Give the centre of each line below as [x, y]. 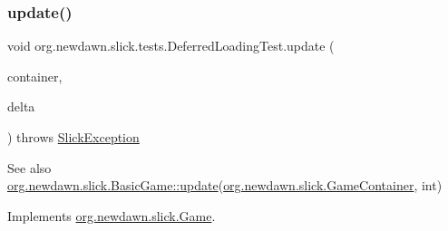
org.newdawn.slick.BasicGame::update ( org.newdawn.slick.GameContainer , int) [225, 185]
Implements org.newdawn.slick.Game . [112, 215]
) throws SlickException [73, 137]
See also [29, 167]
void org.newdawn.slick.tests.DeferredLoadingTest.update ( [171, 46]
